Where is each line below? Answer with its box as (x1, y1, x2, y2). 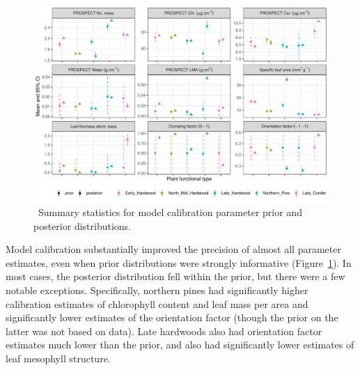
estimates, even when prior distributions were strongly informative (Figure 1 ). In (6, 255, 352, 270)
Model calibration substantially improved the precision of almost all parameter (6, 242, 341, 256)
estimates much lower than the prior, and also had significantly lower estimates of (6, 337, 354, 352)
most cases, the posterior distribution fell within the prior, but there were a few (6, 269, 345, 284)
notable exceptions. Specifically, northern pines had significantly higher (6, 282, 308, 297)
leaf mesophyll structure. (6, 350, 111, 365)
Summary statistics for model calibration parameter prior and (38, 204, 302, 219)
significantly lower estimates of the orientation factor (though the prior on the (6, 310, 338, 325)
